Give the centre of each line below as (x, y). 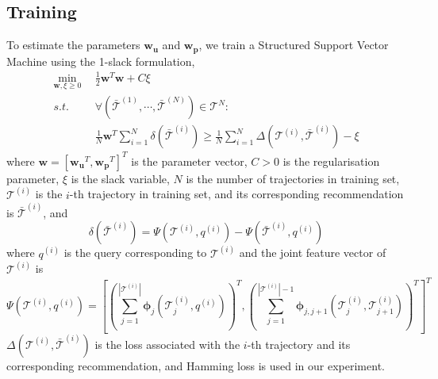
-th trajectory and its (299, 344)
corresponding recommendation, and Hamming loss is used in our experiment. (196, 365)
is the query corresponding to (135, 253)
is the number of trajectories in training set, (293, 178)
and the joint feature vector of (313, 253)
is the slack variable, (120, 178)
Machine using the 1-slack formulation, (101, 61)
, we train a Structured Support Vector (294, 45)
